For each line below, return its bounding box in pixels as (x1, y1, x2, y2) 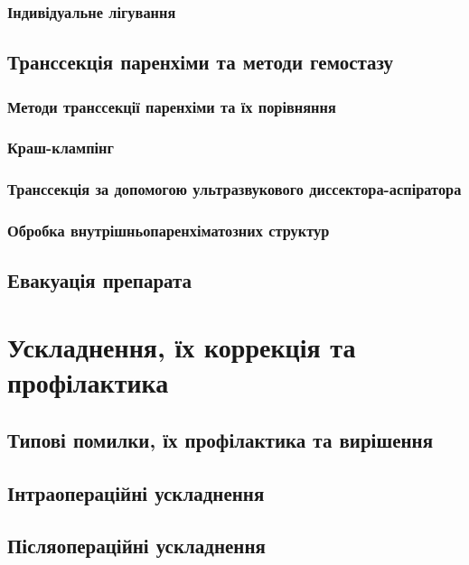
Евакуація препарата (7, 266, 192, 294)
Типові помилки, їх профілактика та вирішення (7, 425, 434, 453)
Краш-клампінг (7, 136, 114, 159)
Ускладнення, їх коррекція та (7, 328, 356, 365)
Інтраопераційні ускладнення (7, 478, 265, 506)
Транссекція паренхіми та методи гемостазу (7, 48, 394, 76)
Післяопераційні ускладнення (7, 532, 266, 560)
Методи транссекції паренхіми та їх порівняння (7, 95, 336, 117)
